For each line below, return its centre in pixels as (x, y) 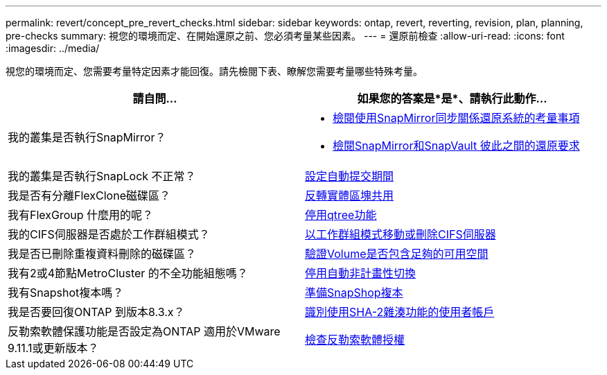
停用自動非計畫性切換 (361, 273)
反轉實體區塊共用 (350, 195)
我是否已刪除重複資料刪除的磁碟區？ (102, 254)
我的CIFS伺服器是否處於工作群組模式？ (109, 234)
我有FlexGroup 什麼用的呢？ (81, 215)
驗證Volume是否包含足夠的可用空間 (397, 254)
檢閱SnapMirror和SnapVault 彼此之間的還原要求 (456, 146)
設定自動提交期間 (350, 176)
